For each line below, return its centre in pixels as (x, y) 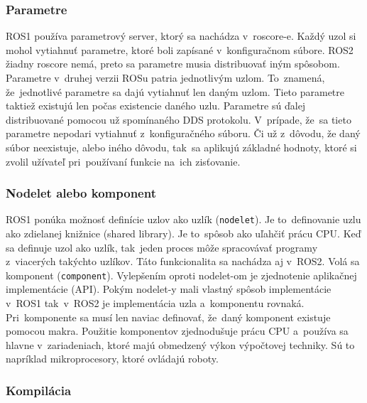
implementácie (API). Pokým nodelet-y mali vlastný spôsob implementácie (169, 289)
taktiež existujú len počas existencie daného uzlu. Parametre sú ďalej (156, 106)
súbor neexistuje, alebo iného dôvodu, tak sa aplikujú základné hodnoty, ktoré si (181, 147)
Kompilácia (39, 390)
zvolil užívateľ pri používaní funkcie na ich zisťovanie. (123, 161)
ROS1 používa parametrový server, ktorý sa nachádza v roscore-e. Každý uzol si (181, 36)
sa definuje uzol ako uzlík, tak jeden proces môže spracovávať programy (162, 247)
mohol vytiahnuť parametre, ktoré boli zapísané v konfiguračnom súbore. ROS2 (180, 49)
